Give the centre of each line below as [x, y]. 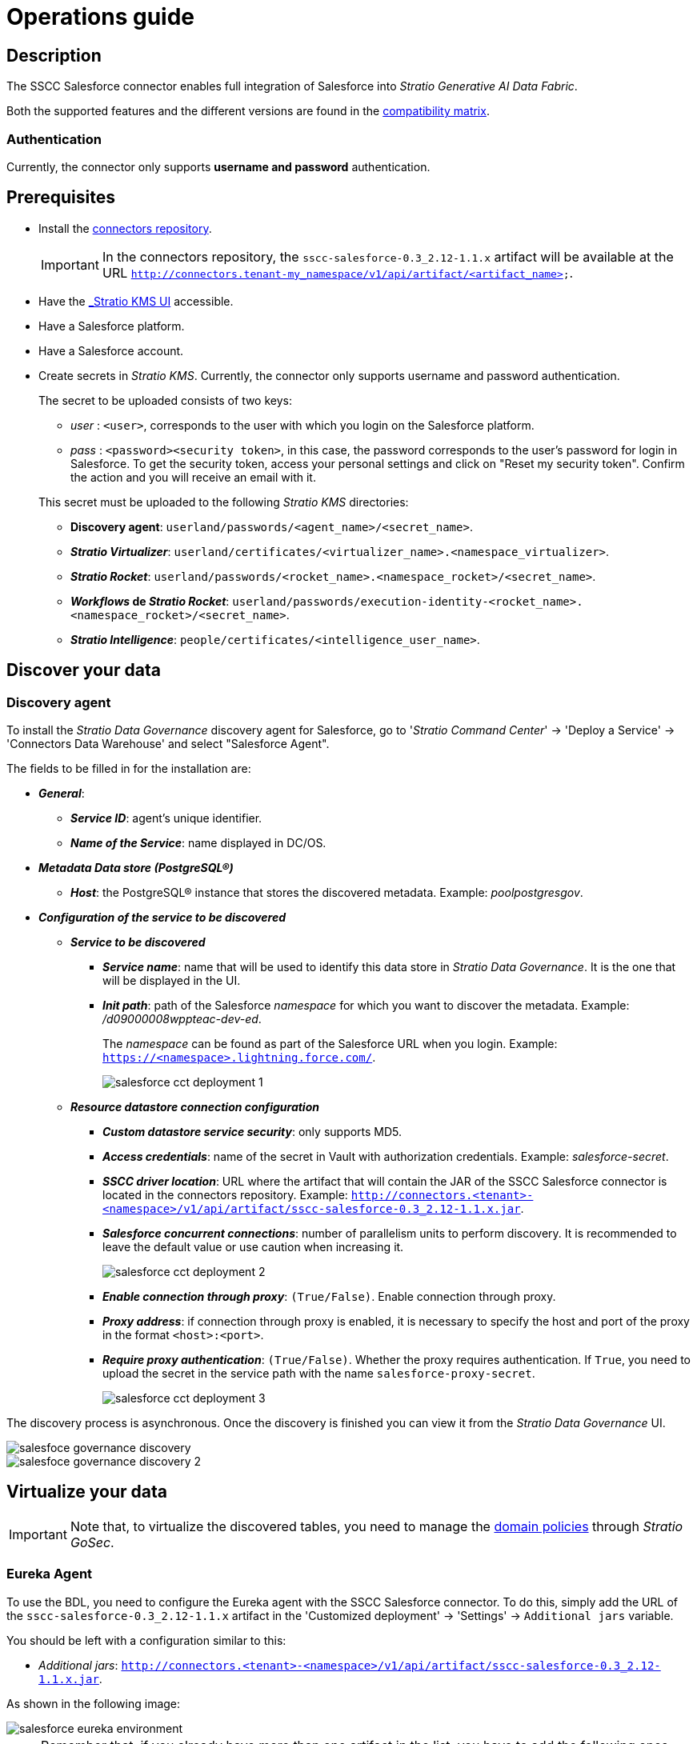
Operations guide [100, 17]
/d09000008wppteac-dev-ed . [182, 1018]
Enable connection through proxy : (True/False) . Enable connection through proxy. [329, 1296]
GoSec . [92, 1542]
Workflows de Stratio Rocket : [150, 601]
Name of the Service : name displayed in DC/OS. [198, 842]
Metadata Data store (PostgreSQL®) [136, 867]
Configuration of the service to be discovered [162, 917]
